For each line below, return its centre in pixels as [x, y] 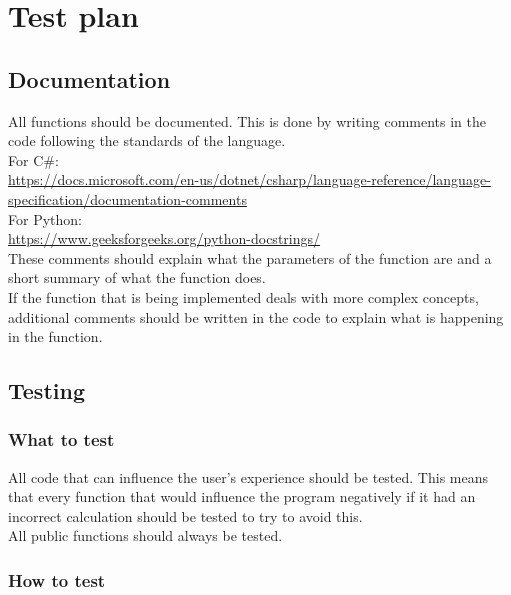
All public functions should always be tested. [145, 535]
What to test [61, 439]
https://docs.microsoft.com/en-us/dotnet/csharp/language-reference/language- [249, 179]
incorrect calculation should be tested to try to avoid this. [185, 515]
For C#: [33, 159]
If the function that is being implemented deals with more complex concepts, [243, 296]
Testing [46, 390]
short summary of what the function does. [137, 277]
